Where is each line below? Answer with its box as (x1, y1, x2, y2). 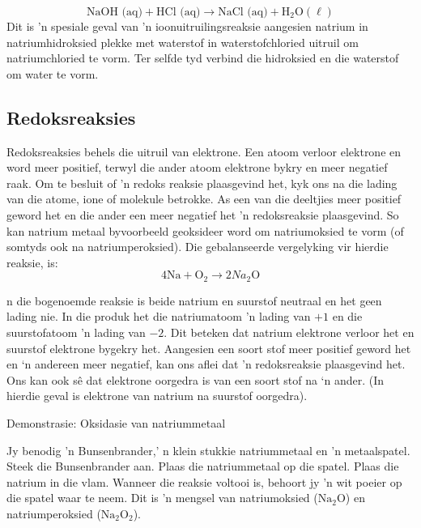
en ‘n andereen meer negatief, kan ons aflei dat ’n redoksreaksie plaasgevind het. (6, 356, 406, 373)
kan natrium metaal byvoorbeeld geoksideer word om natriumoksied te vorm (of (6, 222, 404, 239)
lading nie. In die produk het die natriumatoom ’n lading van (6, 308, 311, 325)
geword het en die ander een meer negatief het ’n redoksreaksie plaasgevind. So (6, 206, 399, 223)
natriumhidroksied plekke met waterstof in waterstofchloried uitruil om (6, 33, 359, 50)
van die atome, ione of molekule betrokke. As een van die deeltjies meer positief (6, 190, 402, 207)
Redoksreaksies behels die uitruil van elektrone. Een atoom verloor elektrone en (6, 143, 402, 160)
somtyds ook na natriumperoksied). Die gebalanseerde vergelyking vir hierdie (6, 238, 389, 255)
